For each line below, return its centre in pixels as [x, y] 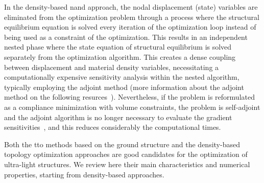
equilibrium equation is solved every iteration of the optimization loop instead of [130, 27]
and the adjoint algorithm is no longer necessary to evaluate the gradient [118, 117]
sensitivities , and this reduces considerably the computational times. [113, 127]
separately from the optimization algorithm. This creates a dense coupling [120, 56]
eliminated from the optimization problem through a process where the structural [132, 17]
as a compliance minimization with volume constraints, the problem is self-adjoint [132, 107]
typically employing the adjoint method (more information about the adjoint [124, 87]
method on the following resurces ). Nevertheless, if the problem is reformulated [129, 97]
